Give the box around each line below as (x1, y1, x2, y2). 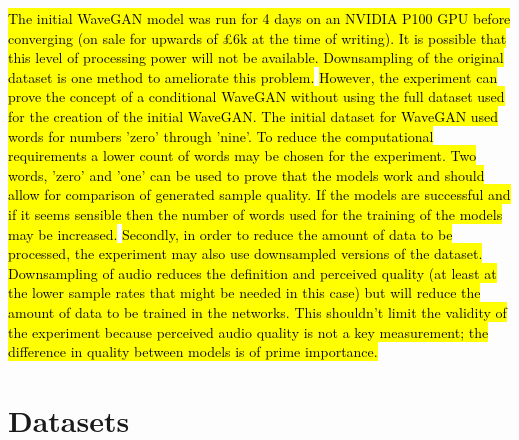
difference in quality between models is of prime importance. (8, 341, 378, 362)
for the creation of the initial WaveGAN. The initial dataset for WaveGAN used (8, 105, 499, 126)
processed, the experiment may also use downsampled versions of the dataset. (8, 243, 483, 264)
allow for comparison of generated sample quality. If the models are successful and (8, 184, 511, 205)
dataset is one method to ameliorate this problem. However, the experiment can (8, 66, 498, 87)
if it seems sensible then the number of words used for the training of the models (8, 203, 503, 224)
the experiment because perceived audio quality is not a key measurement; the (8, 321, 489, 342)
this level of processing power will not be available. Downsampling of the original (8, 47, 504, 68)
